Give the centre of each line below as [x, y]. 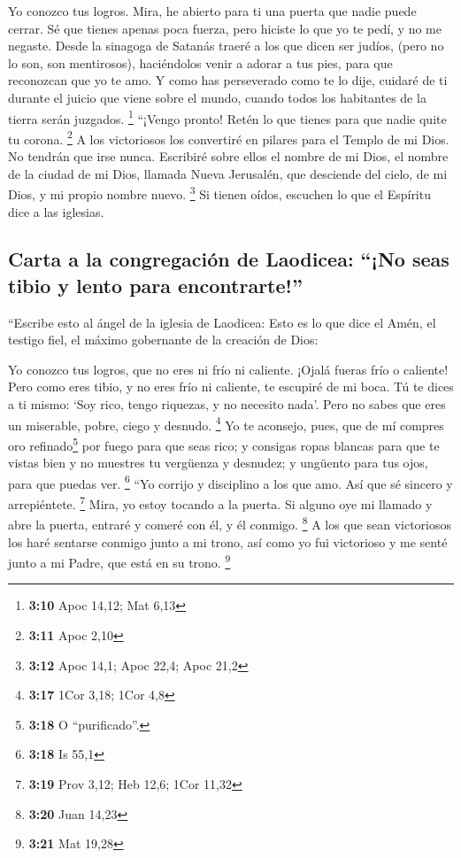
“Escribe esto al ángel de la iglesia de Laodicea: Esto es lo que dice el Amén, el [222, 322]
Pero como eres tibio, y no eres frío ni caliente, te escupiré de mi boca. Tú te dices [231, 386]
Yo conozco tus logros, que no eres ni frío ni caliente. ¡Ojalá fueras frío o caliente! [228, 369]
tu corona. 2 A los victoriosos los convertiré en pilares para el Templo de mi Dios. [229, 137]
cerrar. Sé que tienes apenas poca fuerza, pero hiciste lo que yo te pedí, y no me [225, 28]
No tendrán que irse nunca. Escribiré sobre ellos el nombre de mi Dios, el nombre [228, 156]
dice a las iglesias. [56, 211]
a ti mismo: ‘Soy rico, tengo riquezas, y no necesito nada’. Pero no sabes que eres [227, 404]
